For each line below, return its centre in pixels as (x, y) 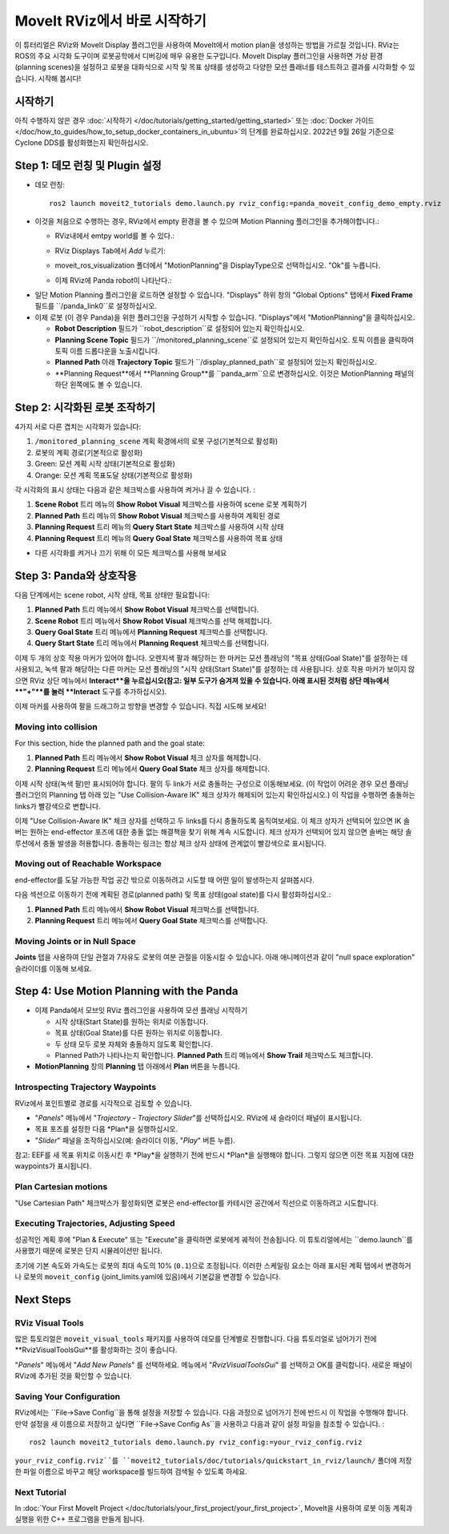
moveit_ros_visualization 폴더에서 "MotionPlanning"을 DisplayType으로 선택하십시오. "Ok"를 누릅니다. (218, 265)
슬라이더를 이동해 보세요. (53, 968)
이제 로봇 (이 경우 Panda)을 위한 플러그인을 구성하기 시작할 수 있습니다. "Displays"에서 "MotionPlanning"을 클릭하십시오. (225, 317)
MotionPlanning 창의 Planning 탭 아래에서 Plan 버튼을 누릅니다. (137, 1067)
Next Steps (43, 1300)
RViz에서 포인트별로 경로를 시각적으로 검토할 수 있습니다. (103, 1103)
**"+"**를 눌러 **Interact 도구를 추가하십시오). (91, 692)
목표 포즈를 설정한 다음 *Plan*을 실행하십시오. (106, 1129)
